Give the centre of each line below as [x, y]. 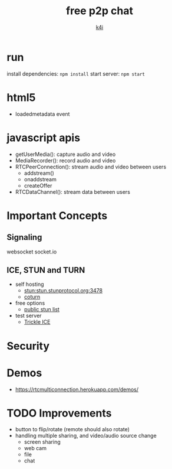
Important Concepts [57, 215]
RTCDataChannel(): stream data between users [72, 192]
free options [30, 303]
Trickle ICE [37, 322]
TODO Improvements [59, 413]
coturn [32, 297]
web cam [35, 448]
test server [28, 316]
